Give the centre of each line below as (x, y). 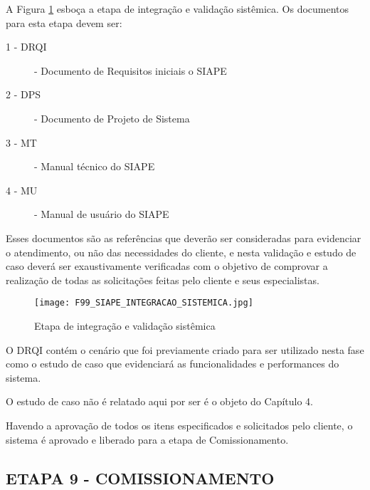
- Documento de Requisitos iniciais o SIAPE (131, 70)
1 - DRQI (26, 47)
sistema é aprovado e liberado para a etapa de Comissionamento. (147, 439)
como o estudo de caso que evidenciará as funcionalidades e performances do (173, 364)
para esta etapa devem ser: (64, 22)
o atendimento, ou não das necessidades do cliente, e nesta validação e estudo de (181, 252)
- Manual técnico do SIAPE (95, 166)
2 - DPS (23, 94)
